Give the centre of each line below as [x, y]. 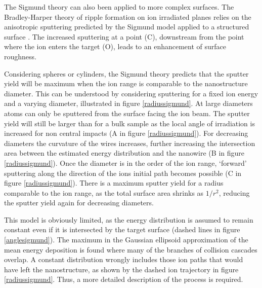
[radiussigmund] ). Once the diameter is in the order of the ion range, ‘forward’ [125, 163]
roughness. [20, 56]
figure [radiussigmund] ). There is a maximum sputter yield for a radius [114, 183]
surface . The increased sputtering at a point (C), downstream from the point [124, 36]
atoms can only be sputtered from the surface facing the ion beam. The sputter [127, 113]
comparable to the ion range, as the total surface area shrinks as [104, 192]
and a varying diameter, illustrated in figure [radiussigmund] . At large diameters [128, 103]
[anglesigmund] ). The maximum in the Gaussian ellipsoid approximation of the [126, 240]
